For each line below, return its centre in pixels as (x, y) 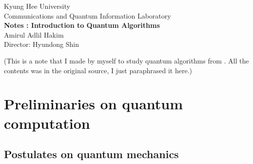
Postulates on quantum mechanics (91, 154)
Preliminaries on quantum (94, 104)
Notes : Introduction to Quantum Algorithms (82, 25)
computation (47, 123)
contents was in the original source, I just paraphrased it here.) (98, 70)
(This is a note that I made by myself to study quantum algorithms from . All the (126, 60)
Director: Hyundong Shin (41, 44)
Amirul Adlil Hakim (34, 34)
